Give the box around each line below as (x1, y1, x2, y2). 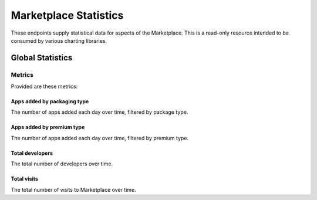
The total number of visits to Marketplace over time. (11, 186, 136, 193)
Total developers (11, 150, 53, 157)
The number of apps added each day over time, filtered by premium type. (11, 134, 189, 141)
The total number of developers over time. (11, 160, 113, 167)
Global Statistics (11, 53, 73, 63)
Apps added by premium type (11, 124, 85, 131)
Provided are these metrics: (11, 83, 78, 90)
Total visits (11, 175, 38, 182)
